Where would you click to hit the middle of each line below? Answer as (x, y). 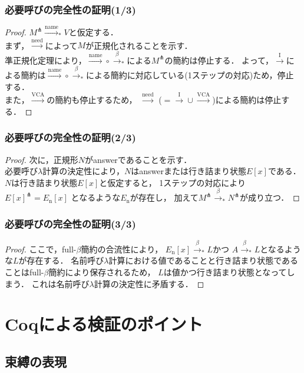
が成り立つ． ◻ (270, 197)
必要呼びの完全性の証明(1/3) (70, 9)
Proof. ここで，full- (41, 249)
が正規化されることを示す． (139, 45)
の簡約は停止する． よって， (219, 60)
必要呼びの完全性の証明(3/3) (70, 223)
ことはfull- (24, 272)
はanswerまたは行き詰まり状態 (189, 171)
